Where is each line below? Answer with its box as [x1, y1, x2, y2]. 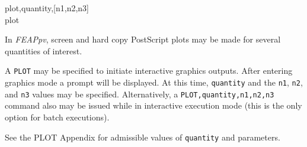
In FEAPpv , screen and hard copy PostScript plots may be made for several [5, 33, 281, 45]
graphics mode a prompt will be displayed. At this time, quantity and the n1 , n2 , [5, 76, 303, 89]
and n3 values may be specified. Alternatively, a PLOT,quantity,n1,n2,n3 [5, 87, 274, 100]
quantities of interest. [5, 44, 82, 57]
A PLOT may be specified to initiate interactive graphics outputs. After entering [5, 64, 293, 77]
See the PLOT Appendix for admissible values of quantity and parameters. [5, 130, 280, 143]
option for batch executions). [5, 110, 110, 123]
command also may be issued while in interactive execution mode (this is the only [5, 99, 302, 112]
